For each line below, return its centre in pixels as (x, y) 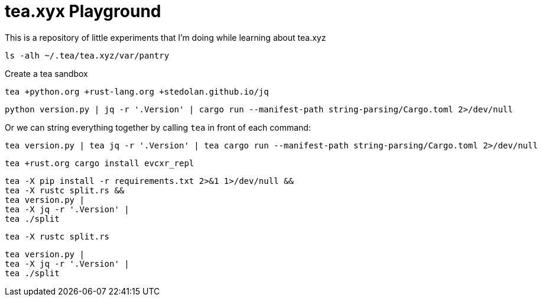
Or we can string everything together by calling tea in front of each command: (158, 127)
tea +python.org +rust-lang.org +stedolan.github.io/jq (137, 91)
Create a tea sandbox (46, 73)
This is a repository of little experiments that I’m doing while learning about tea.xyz (165, 37)
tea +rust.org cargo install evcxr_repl (100, 163)
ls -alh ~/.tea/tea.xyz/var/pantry (87, 55)
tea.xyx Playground (83, 11)
